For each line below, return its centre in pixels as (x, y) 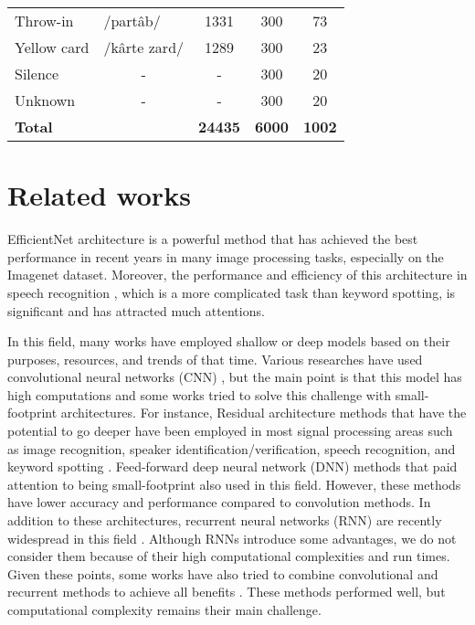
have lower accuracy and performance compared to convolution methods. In (219, 502)
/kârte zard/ (144, 47)
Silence (37, 74)
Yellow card (52, 47)
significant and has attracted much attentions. (136, 310)
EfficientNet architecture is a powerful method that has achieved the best (213, 239)
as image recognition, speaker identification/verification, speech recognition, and (232, 448)
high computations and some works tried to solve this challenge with (200, 394)
